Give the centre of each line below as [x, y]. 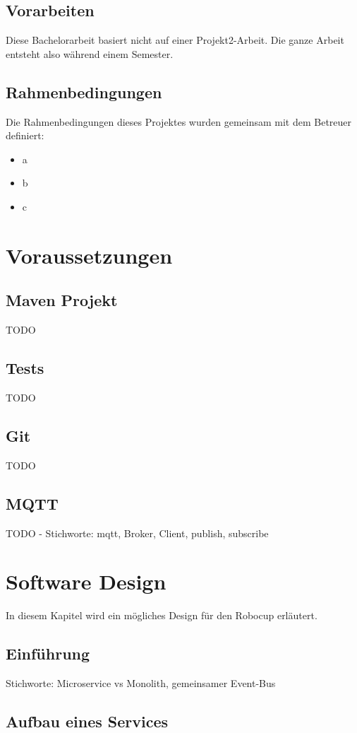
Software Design [86, 581]
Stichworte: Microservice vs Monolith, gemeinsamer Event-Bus [141, 683]
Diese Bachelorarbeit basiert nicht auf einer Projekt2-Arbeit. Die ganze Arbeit [175, 40]
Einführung [48, 653]
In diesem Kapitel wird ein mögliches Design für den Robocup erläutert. [162, 615]
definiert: [25, 135]
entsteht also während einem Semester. [90, 53]
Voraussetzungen [89, 255]
